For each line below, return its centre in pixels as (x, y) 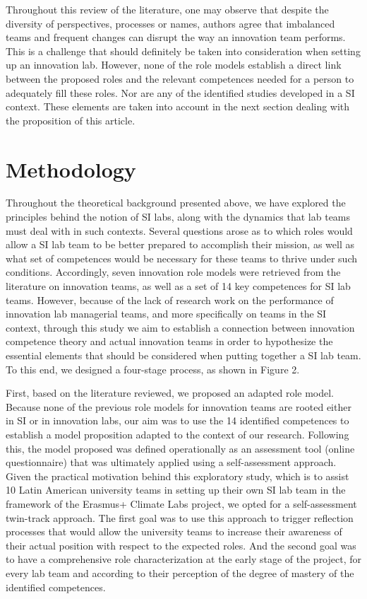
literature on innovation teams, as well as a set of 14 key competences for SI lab (178, 286)
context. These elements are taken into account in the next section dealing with (178, 106)
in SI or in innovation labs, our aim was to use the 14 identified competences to (178, 420)
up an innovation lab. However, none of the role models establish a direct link (174, 65)
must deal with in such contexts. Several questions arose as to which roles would (179, 230)
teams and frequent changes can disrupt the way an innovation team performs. (176, 37)
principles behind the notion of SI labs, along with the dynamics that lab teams (178, 217)
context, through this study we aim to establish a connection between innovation (180, 327)
